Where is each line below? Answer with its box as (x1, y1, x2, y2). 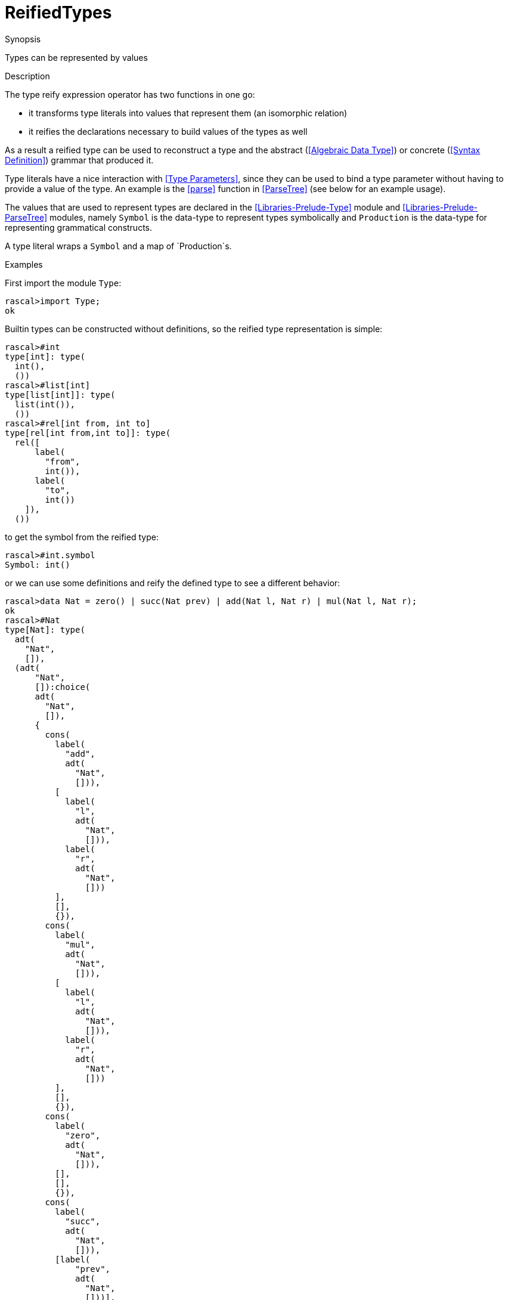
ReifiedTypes (5, 2, 112, 23)
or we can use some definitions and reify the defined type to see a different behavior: (5, 577, 340, 588)
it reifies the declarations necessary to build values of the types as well (29, 126, 308, 137)
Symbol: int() (5, 559, 70, 569)
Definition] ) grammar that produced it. (5, 154, 154, 165)
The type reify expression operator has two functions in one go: (5, 89, 255, 100)
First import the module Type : (5, 277, 122, 288)
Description (5, 70, 50, 81)
